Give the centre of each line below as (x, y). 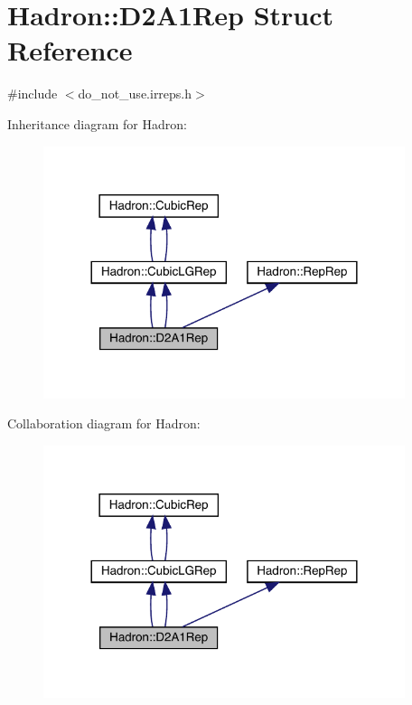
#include (33, 94)
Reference (70, 50)
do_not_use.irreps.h (135, 94)
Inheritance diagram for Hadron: (97, 123)
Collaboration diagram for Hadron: (104, 423)
